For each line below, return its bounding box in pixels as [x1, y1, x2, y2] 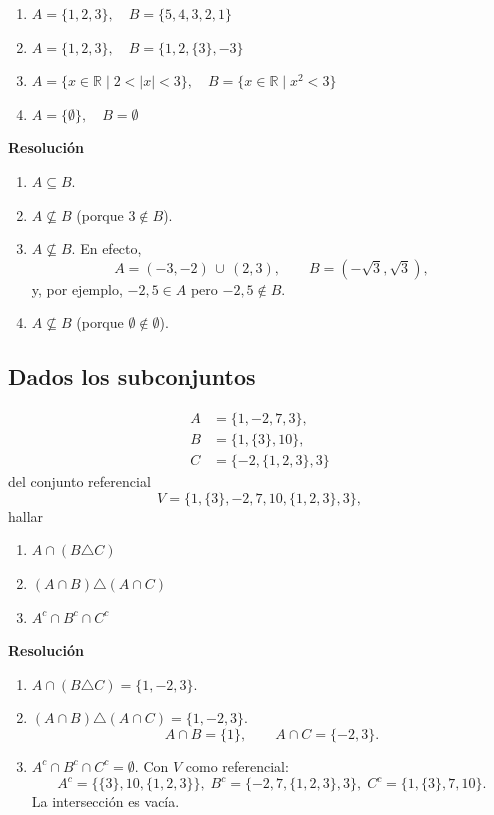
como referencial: [185, 755, 289, 776]
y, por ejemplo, [31, 278, 123, 299]
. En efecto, [71, 238, 142, 259]
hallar [8, 505, 44, 526]
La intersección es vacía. [31, 791, 180, 812]
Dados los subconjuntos [8, 361, 256, 392]
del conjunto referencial [8, 471, 151, 492]
